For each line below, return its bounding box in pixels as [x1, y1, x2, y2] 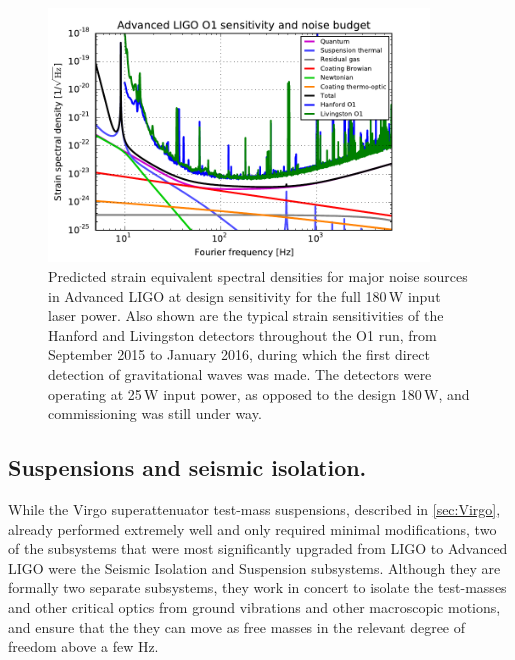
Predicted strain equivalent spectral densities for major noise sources [48, 265, 468, 286]
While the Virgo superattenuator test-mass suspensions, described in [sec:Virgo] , [8, 498, 501, 519]
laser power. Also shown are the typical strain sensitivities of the [48, 305, 444, 326]
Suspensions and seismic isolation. [8, 452, 367, 483]
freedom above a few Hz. [8, 636, 159, 657]
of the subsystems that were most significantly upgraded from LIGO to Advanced [8, 538, 508, 559]
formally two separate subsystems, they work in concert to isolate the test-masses [8, 577, 507, 598]
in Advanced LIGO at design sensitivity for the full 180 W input [48, 285, 441, 306]
